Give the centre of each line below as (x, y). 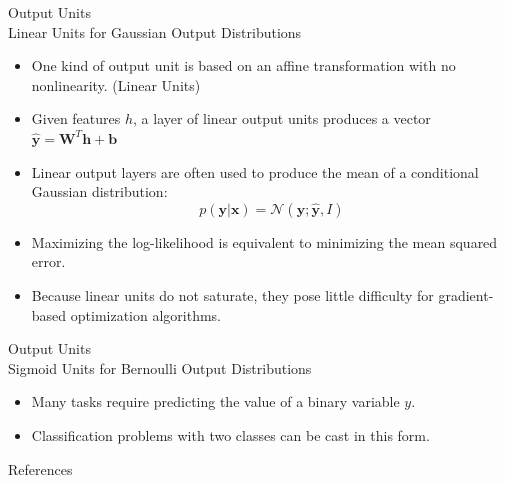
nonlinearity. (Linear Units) (116, 84)
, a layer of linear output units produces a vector (282, 118)
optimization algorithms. (146, 314)
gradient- (466, 294)
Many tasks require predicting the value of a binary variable (215, 401)
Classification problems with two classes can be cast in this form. (230, 434)
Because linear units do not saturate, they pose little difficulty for (232, 294)
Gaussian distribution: (99, 191)
